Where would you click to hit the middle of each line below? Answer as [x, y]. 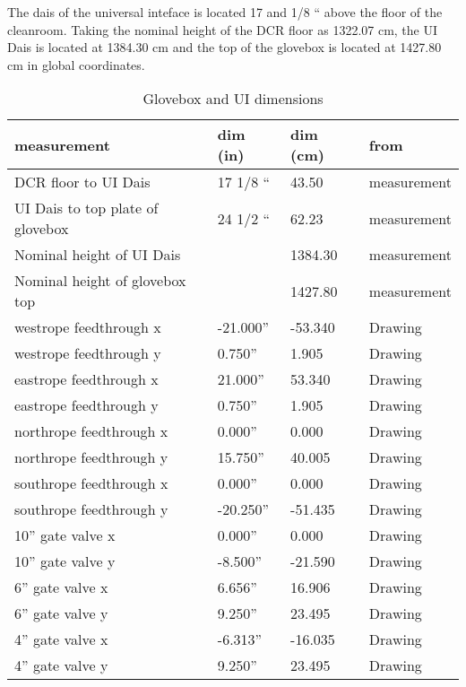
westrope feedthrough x [88, 327]
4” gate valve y [61, 665]
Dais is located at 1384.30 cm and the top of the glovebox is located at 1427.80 [224, 47]
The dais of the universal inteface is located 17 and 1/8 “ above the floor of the [225, 12]
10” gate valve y [65, 561]
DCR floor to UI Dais [82, 182]
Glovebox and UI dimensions [233, 99]
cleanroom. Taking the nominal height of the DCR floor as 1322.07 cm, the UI [223, 29]
